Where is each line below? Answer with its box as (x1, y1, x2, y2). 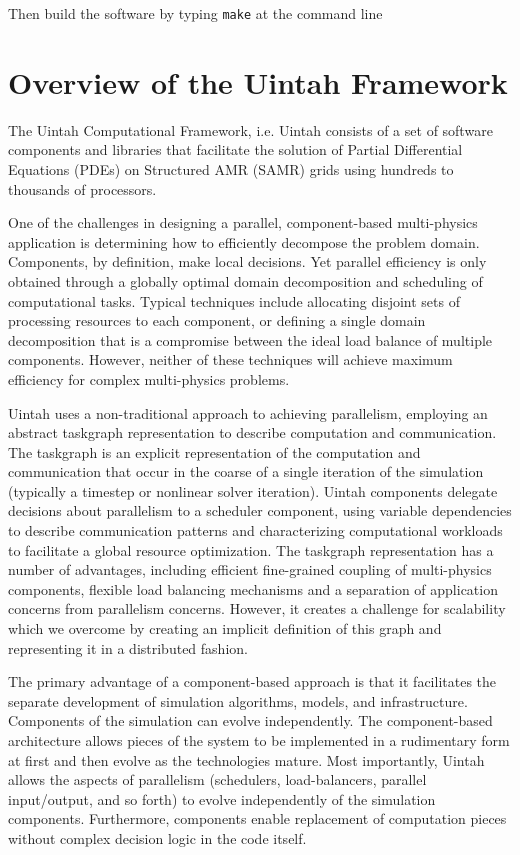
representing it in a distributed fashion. (8, 637, 248, 658)
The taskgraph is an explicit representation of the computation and (8, 441, 421, 462)
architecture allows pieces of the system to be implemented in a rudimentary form (8, 730, 510, 750)
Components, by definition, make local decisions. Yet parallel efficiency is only (8, 251, 487, 272)
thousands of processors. (8, 178, 157, 199)
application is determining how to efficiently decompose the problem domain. (8, 231, 480, 252)
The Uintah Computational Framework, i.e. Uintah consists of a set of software (8, 119, 493, 140)
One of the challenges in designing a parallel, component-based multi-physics (8, 212, 478, 233)
